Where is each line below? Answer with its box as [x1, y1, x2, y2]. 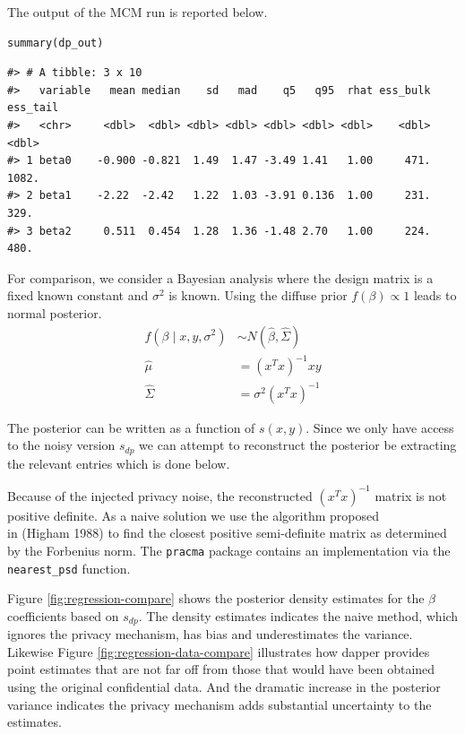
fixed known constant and [7, 286, 149, 305]
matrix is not [375, 486, 447, 505]
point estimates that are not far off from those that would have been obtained [7, 660, 435, 678]
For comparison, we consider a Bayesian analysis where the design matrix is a [7, 268, 434, 287]
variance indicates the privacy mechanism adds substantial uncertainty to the [7, 695, 432, 713]
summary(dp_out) [7, 36, 104, 49]
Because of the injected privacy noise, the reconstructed [7, 486, 313, 505]
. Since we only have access [306, 418, 454, 436]
